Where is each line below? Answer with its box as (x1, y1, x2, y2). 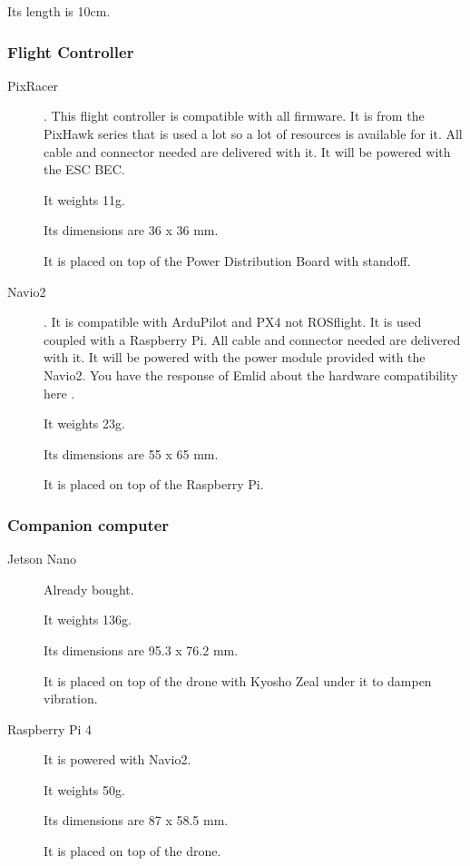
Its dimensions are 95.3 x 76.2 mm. (44, 640, 239, 659)
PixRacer (7, 75, 59, 94)
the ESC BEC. (44, 160, 125, 179)
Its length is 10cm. (7, 2, 111, 20)
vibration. (44, 689, 98, 708)
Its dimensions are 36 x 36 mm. (44, 221, 219, 240)
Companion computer (7, 513, 170, 536)
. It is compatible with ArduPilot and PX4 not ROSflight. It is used (44, 312, 422, 331)
